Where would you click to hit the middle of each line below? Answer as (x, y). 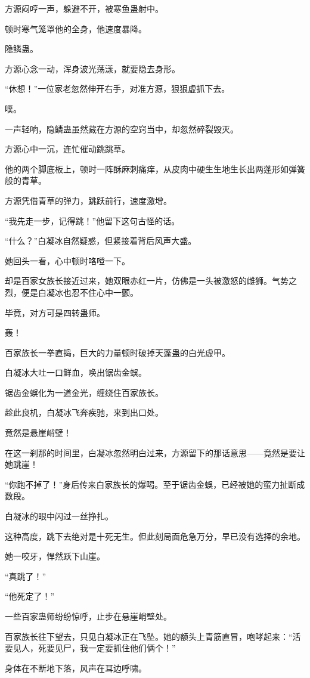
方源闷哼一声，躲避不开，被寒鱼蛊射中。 (84, 8)
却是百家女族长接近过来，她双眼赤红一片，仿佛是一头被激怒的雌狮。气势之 (151, 281)
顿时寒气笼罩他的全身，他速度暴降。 (76, 28)
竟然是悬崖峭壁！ (38, 433)
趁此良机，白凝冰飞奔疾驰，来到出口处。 (84, 412)
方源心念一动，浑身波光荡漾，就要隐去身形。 (92, 68)
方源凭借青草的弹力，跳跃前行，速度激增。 (88, 200)
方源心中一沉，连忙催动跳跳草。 (67, 149)
